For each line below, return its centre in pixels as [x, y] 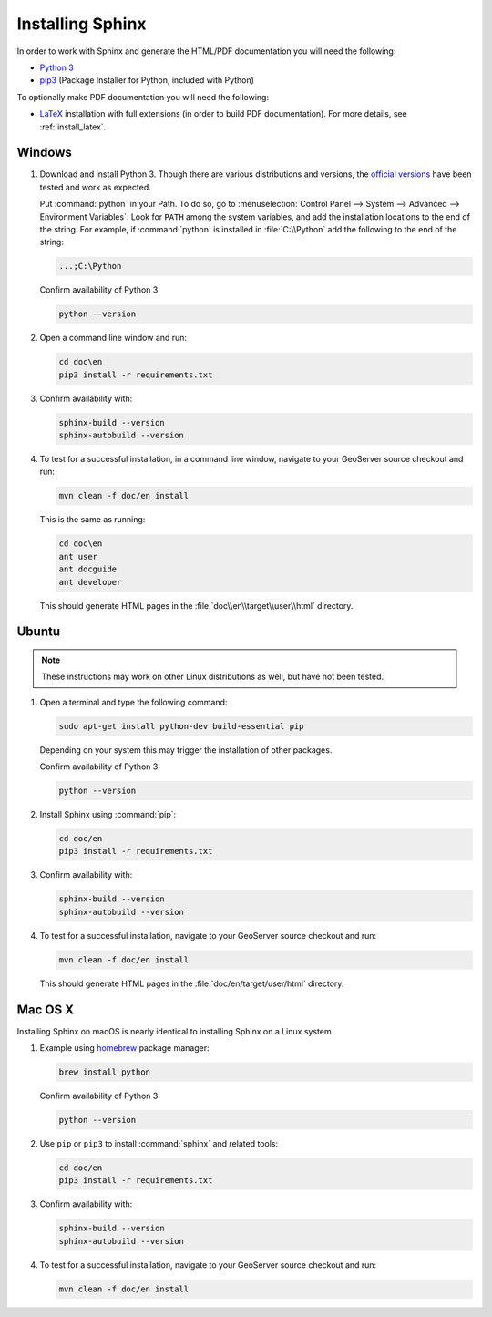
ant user [78, 556]
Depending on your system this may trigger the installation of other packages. [186, 750]
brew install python [104, 1072]
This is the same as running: [92, 520]
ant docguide [88, 569]
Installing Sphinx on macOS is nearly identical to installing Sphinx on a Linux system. [175, 1031]
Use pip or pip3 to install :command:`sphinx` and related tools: [159, 1143]
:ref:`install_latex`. [73, 127]
